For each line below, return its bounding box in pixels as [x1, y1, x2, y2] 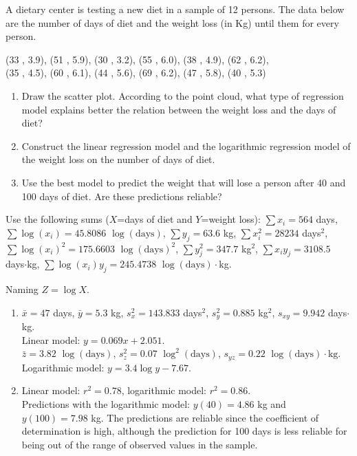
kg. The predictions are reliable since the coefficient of [91, 410, 319, 424]
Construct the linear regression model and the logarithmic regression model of [21, 138, 351, 153]
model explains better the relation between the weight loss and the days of [21, 102, 336, 116]
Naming [6, 282, 39, 296]
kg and [257, 396, 286, 411]
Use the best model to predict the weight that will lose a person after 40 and [21, 175, 346, 189]
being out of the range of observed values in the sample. [21, 437, 258, 451]
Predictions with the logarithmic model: [21, 396, 190, 411]
